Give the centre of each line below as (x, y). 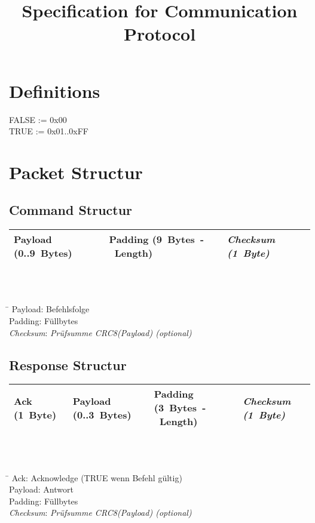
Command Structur (71, 210)
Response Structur (68, 364)
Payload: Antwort (41, 489)
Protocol (160, 34)
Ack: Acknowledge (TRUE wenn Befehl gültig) (97, 477)
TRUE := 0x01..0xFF (49, 131)
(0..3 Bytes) (102, 414)
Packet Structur (76, 172)
